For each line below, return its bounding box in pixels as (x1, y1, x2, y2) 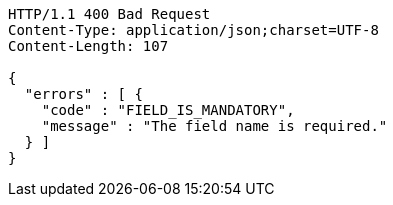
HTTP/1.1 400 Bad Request (8, 6, 211, 22)
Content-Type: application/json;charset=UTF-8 (8, 22, 379, 38)
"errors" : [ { (24, 86, 143, 102)
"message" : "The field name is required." (41, 118, 388, 134)
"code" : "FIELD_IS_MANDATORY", (41, 102, 295, 118)
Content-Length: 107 (8, 38, 169, 54)
